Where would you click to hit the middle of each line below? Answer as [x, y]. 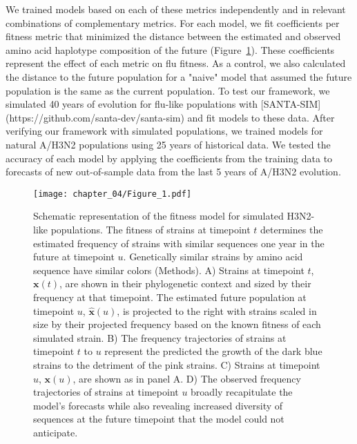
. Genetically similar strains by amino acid [213, 257]
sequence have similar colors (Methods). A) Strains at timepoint [169, 270]
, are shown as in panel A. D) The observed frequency [187, 378]
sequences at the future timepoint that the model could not [159, 419]
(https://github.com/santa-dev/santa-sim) [95, 117]
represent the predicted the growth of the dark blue [213, 351]
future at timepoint [74, 257]
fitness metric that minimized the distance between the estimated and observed [173, 36]
